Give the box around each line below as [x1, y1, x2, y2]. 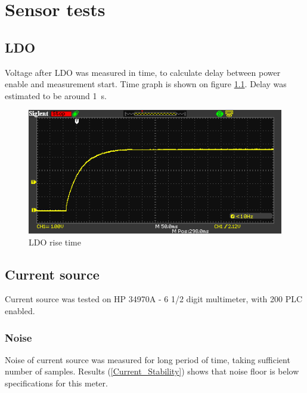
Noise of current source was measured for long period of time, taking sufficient [5, 353, 290, 366]
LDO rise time [29, 235, 81, 248]
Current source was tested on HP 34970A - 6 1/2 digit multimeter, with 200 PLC [5, 293, 303, 305]
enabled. [5, 305, 35, 317]
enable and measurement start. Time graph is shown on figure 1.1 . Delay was [5, 78, 287, 90]
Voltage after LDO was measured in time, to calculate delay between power [5, 66, 281, 78]
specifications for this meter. [5, 377, 108, 389]
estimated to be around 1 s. [5, 89, 107, 102]
